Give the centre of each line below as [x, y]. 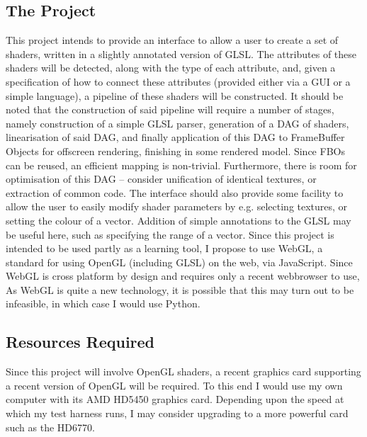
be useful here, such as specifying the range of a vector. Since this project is [170, 234]
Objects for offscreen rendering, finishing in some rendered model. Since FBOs [175, 151]
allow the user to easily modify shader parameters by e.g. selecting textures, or [177, 206]
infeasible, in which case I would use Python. [103, 303]
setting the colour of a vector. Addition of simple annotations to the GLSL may [179, 220]
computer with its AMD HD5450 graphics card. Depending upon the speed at [175, 399]
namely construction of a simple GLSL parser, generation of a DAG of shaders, [177, 123]
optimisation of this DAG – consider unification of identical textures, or [161, 179]
